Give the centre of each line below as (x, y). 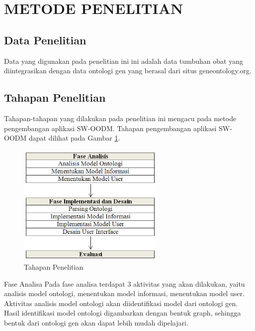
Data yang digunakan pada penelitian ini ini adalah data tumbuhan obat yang (124, 61)
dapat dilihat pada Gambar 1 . (74, 138)
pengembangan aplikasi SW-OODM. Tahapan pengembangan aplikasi (110, 128)
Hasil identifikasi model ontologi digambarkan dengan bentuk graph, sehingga (123, 313)
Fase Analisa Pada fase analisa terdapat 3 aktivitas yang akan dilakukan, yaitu (125, 283)
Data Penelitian (45, 40)
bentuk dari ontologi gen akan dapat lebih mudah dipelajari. (96, 322)
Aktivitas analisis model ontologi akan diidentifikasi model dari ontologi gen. (121, 303)
